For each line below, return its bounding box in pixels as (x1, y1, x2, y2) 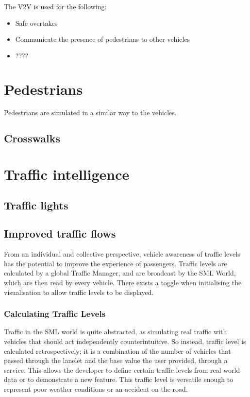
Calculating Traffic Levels (4, 308, 106, 320)
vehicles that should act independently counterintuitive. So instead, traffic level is (4, 336, 246, 346)
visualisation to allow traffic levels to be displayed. (4, 287, 154, 297)
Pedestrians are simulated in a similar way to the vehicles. (4, 107, 177, 117)
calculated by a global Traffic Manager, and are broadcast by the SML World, (4, 268, 236, 278)
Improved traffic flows (4, 226, 116, 241)
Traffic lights (4, 197, 68, 212)
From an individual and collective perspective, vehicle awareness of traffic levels (4, 249, 240, 259)
